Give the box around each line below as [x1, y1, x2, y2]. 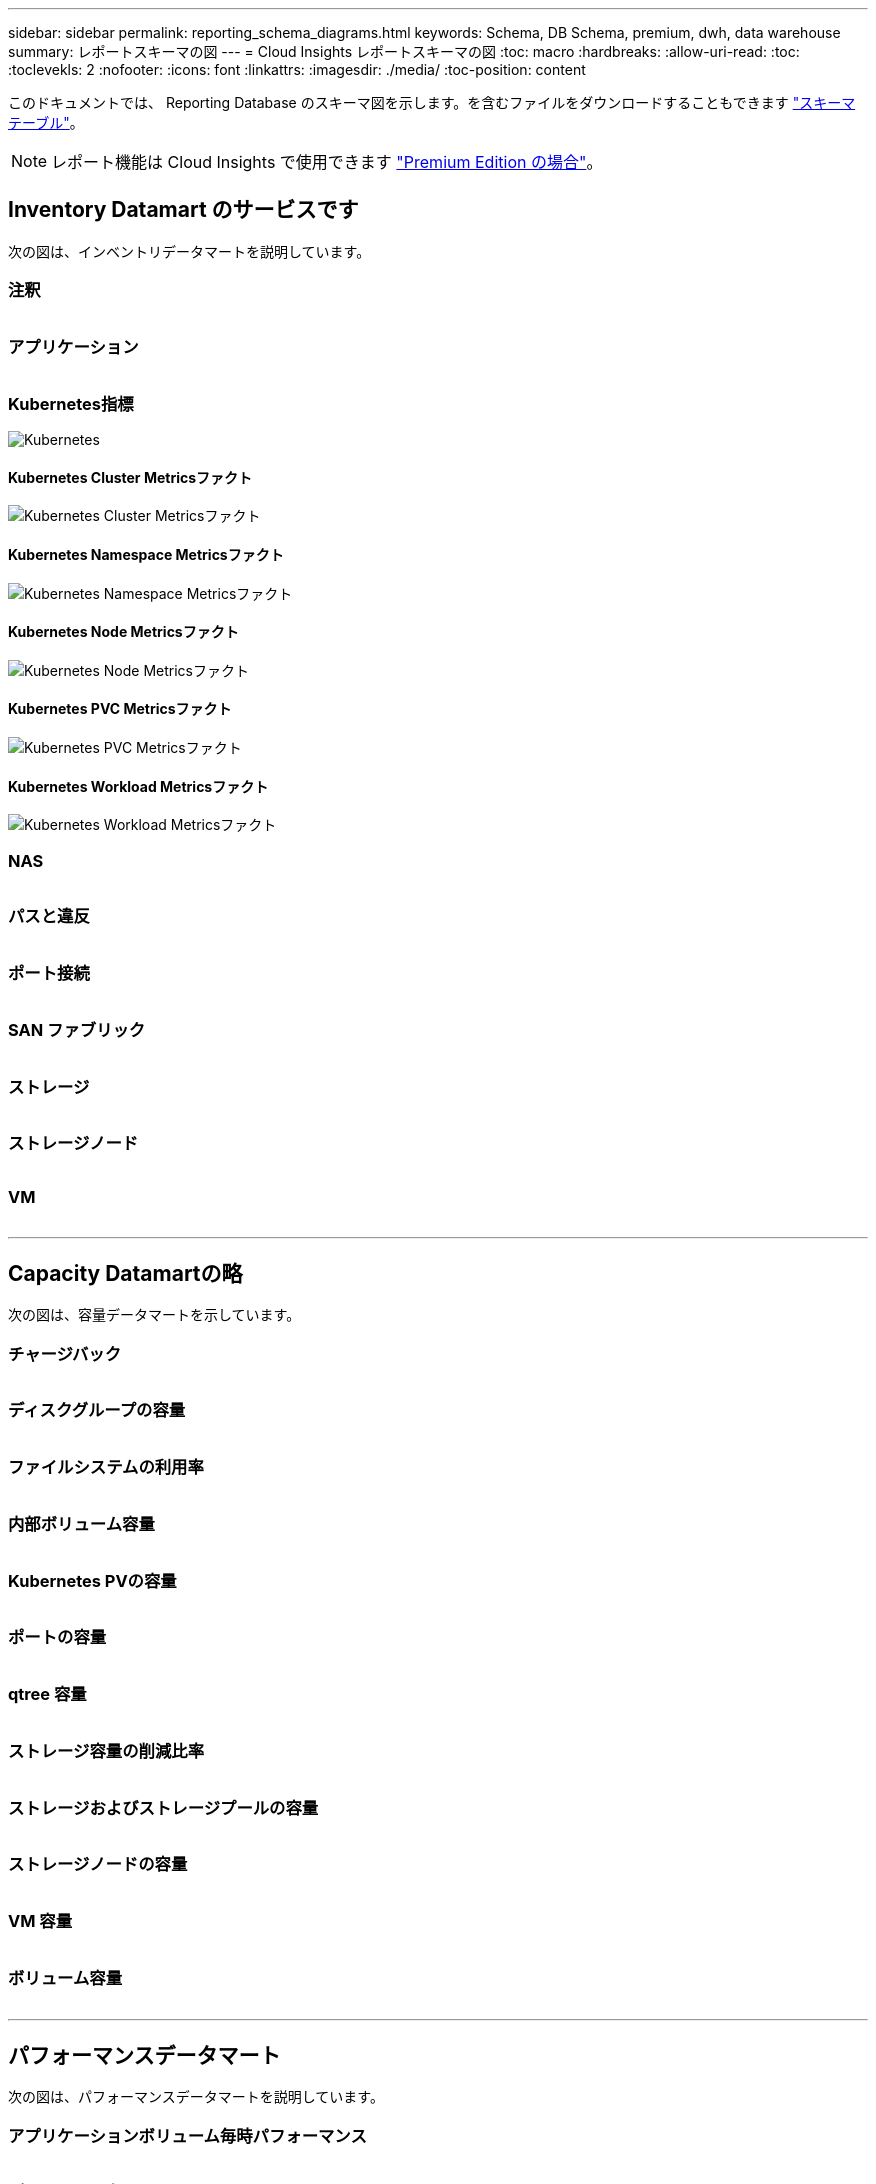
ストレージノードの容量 [8, 1854, 188, 1875]
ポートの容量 [8, 1627, 107, 1648]
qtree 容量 [8, 1684, 87, 1705]
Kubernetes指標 [8, 393, 134, 414]
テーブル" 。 [8, 114, 84, 131]
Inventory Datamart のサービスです [8, 197, 359, 223]
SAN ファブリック [8, 1019, 146, 1040]
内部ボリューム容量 [8, 1513, 155, 1534]
